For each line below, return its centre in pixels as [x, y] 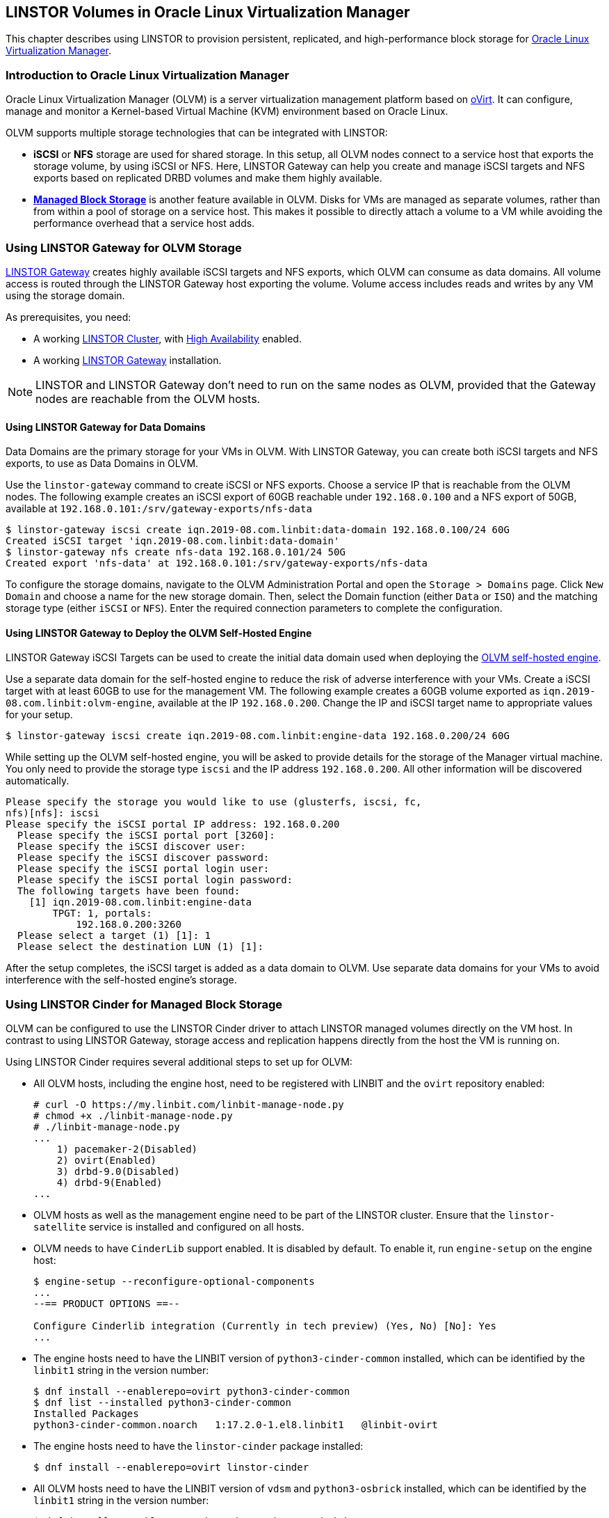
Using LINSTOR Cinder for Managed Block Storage [144, 1004]
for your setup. [39, 715]
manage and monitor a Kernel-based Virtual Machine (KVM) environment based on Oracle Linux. [227, 111]
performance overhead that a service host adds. [144, 223]
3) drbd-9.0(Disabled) [118, 1172]
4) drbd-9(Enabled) [109, 1183]
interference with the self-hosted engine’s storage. [121, 980]
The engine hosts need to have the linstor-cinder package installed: [198, 1446]
